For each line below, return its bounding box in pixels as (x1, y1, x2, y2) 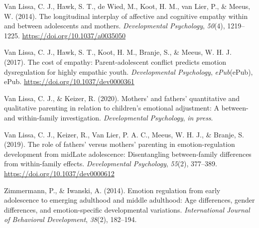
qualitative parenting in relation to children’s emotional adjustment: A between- (4, 103, 249, 113)
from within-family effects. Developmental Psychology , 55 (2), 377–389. (4, 158, 217, 169)
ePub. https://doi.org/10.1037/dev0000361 (4, 76, 134, 87)
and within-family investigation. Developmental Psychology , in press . (4, 112, 213, 122)
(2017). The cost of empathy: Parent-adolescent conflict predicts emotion (4, 56, 227, 67)
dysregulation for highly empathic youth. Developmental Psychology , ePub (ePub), (4, 66, 253, 77)
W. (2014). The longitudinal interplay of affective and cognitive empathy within (4, 10, 248, 21)
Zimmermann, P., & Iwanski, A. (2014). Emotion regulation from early (4, 185, 221, 195)
